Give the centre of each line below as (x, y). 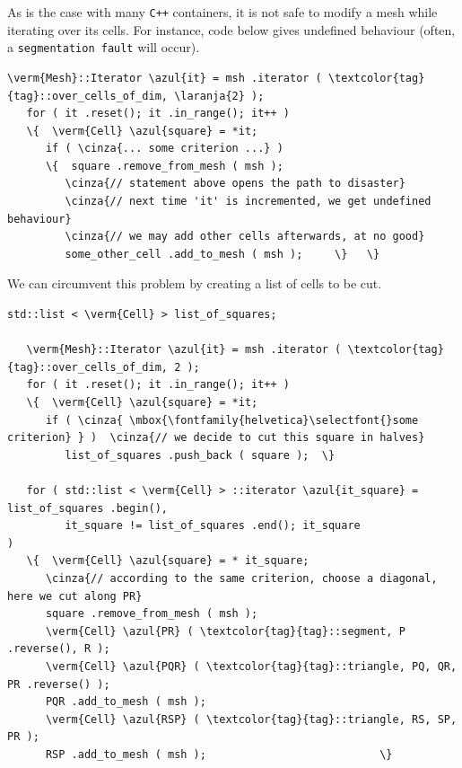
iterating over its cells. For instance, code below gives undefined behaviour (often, (231, 29)
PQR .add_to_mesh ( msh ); (126, 702)
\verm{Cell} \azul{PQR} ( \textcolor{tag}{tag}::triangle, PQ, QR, (251, 666)
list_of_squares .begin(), (87, 508)
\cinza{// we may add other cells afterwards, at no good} (245, 237)
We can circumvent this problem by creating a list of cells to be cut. (195, 283)
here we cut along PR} (75, 596)
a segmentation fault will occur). (104, 47)
